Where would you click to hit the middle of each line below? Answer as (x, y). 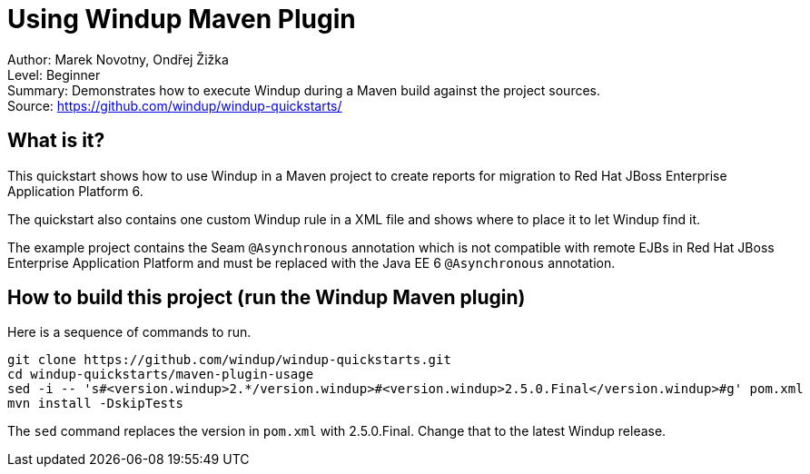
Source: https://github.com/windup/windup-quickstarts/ (175, 105)
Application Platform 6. (75, 191)
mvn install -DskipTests (95, 404)
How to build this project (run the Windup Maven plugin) (267, 298)
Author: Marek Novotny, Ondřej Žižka (118, 59)
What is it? (56, 141)
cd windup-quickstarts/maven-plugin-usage (161, 375)
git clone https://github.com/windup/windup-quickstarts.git (229, 360)
